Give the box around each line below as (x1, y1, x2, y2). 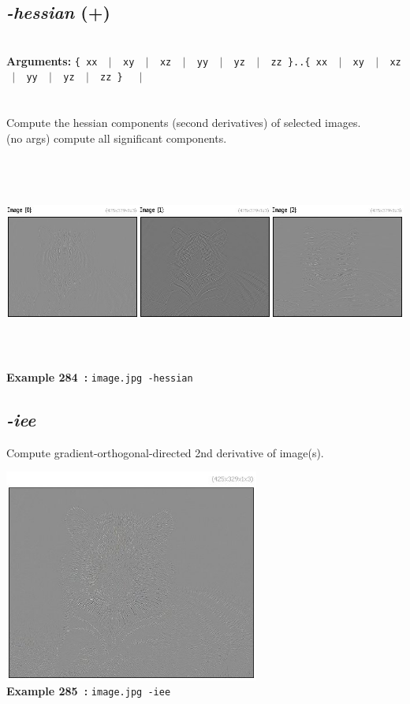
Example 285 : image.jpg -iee (6, 683, 171, 699)
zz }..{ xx (270, 56, 328, 68)
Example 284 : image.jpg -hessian (6, 368, 193, 385)
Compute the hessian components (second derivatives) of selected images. (6, 114, 361, 131)
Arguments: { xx (6, 52, 98, 69)
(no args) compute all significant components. (6, 129, 227, 146)
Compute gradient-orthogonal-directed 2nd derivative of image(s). (6, 444, 324, 460)
